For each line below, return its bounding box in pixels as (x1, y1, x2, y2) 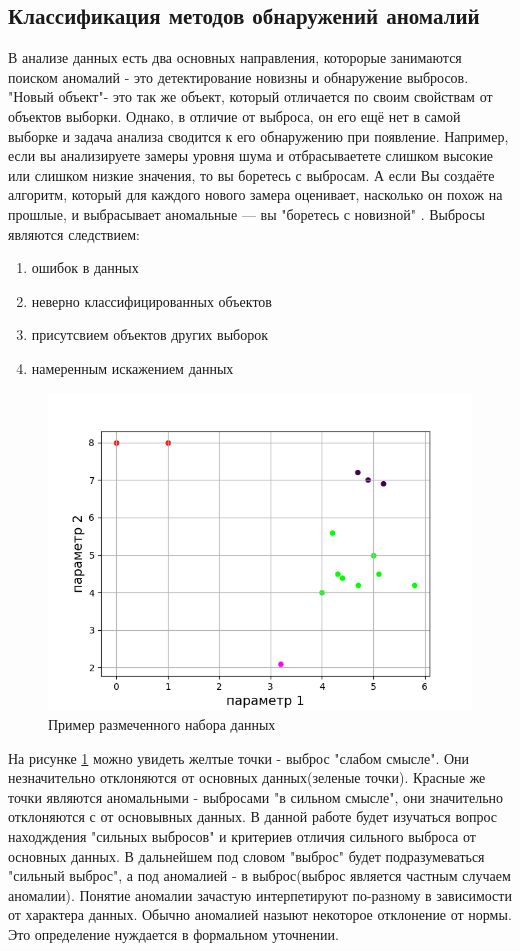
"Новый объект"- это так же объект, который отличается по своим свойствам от (8, 86, 493, 107)
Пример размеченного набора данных (48, 714, 276, 735)
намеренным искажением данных (31, 357, 234, 378)
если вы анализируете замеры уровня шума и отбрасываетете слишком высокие (8, 145, 494, 166)
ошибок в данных (31, 257, 139, 278)
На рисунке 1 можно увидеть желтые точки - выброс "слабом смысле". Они (8, 747, 470, 768)
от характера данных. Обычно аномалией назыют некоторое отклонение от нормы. (8, 904, 512, 925)
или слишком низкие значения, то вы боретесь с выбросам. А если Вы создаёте (8, 164, 495, 185)
